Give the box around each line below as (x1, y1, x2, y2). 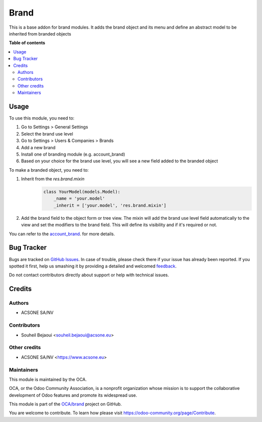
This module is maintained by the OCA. (9, 376, 87, 382)
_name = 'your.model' (53, 196, 105, 201)
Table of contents (9, 40, 46, 46)
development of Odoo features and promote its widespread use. (9, 392, 137, 398)
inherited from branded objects (9, 31, 71, 36)
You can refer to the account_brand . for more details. (9, 231, 115, 237)
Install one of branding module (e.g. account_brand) (21, 151, 126, 157)
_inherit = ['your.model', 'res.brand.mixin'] (53, 202, 167, 208)
